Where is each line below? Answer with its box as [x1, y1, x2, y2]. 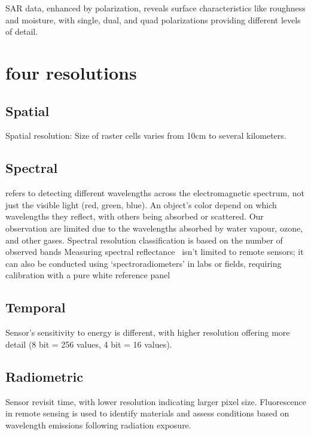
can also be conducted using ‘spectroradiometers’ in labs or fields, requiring [5, 257, 282, 269]
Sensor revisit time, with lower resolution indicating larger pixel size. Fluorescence [5, 395, 306, 407]
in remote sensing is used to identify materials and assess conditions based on [5, 407, 289, 419]
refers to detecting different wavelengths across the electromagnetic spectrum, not [5, 187, 304, 199]
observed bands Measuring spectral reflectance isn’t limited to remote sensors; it [5, 245, 304, 258]
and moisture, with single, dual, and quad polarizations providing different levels [5, 13, 301, 26]
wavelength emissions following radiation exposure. [5, 418, 191, 431]
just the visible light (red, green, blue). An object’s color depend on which [5, 198, 277, 211]
